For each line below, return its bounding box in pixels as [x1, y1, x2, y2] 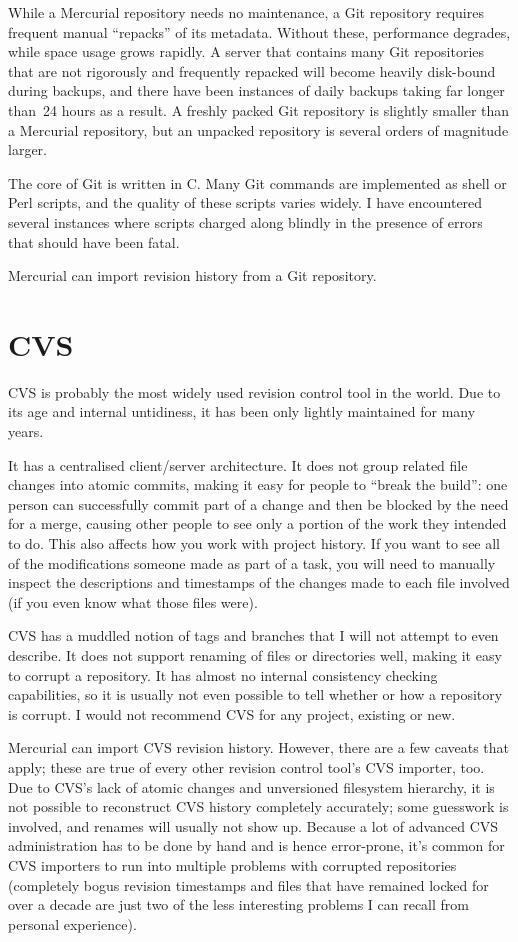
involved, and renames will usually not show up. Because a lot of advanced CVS [8, 815, 499, 836]
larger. [8, 139, 47, 160]
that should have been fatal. [8, 231, 180, 252]
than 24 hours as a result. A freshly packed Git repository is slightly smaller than [8, 99, 510, 120]
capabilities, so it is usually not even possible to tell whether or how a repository [8, 684, 503, 705]
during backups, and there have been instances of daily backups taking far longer [8, 80, 505, 101]
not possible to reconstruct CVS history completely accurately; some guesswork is [8, 796, 509, 817]
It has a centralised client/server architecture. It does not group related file [8, 454, 468, 475]
